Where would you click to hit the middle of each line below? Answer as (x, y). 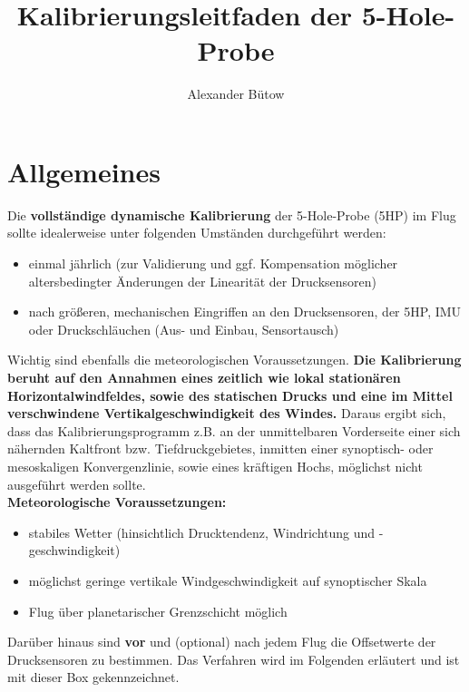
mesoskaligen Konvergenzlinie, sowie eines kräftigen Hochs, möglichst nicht (215, 466)
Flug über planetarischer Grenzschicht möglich (158, 611)
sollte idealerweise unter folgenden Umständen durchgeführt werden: (197, 233)
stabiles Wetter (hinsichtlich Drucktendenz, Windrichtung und (202, 532)
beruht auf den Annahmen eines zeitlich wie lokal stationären (204, 377)
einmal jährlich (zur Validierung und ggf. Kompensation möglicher (213, 263)
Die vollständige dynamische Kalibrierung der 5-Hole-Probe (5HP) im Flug (232, 214)
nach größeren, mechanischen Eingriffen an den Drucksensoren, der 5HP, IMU (245, 312)
